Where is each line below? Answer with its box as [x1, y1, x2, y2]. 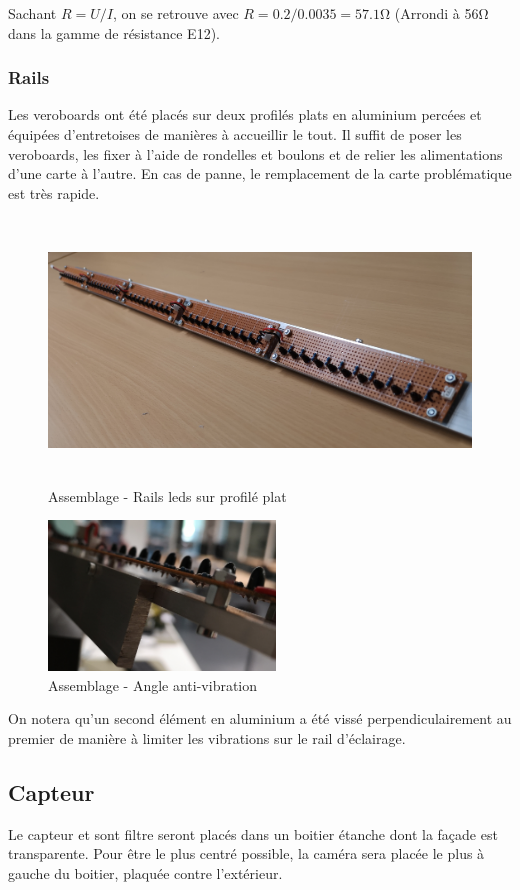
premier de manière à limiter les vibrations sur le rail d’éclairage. [8, 728, 406, 749]
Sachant [8, 3, 57, 23]
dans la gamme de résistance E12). [8, 22, 220, 43]
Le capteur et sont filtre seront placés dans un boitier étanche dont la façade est [8, 823, 498, 844]
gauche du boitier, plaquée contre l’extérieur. [8, 863, 283, 884]
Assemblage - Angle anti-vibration [48, 674, 258, 695]
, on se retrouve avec [112, 3, 239, 23]
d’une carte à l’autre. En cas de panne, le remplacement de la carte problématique [8, 163, 512, 184]
